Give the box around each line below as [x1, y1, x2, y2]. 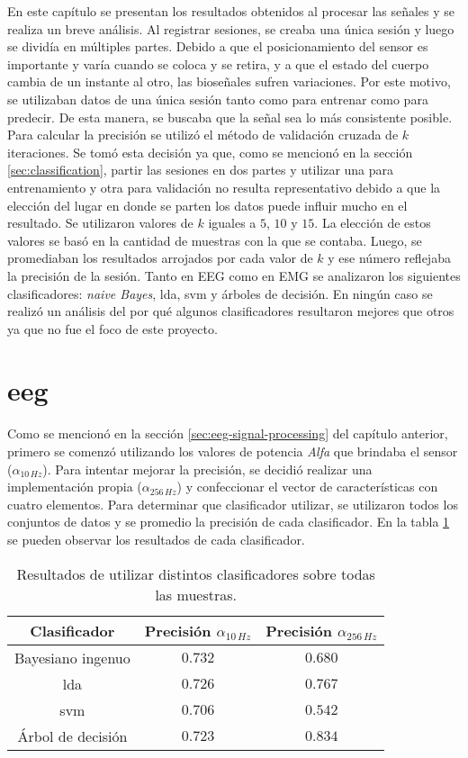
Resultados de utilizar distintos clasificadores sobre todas [16, 563, 375, 584]
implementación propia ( [7, 477, 142, 496]
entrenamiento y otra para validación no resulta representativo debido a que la [7, 177, 441, 196]
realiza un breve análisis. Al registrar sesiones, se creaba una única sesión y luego [7, 19, 454, 38]
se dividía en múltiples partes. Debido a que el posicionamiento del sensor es [7, 37, 428, 56]
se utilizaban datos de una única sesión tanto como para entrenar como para [7, 89, 428, 108]
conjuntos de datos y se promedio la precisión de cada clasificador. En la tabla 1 [7, 512, 450, 531]
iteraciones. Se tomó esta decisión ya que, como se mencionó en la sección [7, 142, 413, 161]
